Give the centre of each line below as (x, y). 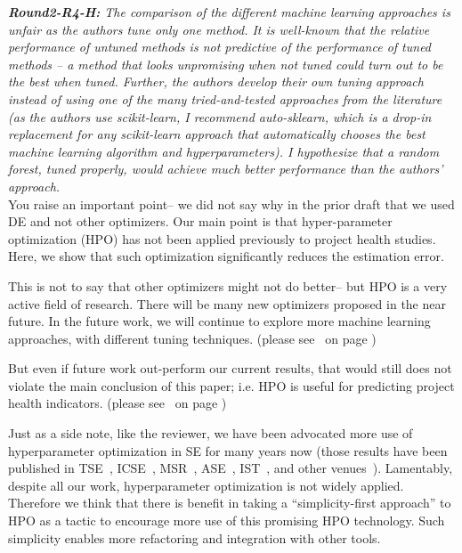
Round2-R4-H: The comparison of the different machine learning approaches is (229, 12)
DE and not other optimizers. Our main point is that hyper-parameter (200, 221)
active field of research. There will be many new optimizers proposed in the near (227, 303)
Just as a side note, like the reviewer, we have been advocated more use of (211, 433)
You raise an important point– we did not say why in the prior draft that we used (231, 203)
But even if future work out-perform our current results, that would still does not (230, 368)
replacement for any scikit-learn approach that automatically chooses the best (217, 134)
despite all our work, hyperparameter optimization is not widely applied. (206, 485)
